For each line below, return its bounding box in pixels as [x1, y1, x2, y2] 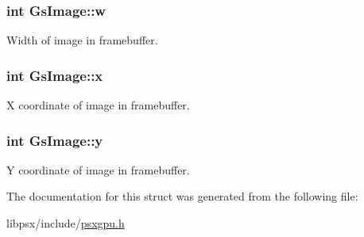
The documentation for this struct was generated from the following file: [6, 188, 358, 205]
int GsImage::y [6, 130, 103, 150]
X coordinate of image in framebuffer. [6, 97, 190, 113]
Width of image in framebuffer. [6, 32, 158, 48]
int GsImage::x [6, 65, 103, 85]
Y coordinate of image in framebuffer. [6, 161, 190, 178]
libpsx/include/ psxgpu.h [6, 215, 125, 231]
